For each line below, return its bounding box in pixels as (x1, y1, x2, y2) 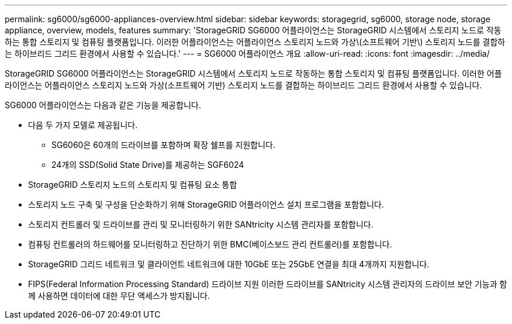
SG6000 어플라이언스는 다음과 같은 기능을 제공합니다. (5, 100, 201, 110)
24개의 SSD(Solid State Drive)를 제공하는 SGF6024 (51, 160, 244, 170)
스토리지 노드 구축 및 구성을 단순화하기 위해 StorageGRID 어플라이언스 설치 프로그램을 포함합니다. (28, 199, 384, 209)
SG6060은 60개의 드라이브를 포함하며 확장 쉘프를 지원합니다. (51, 140, 275, 150)
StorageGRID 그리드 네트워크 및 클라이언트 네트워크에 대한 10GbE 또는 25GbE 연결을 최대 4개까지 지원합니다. (28, 259, 430, 269)
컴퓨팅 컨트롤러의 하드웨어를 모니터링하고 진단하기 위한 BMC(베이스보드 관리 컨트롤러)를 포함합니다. (28, 239, 392, 249)
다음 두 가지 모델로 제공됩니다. (28, 120, 138, 130)
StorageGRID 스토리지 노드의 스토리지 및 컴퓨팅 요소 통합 (28, 180, 237, 189)
